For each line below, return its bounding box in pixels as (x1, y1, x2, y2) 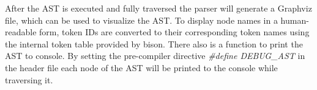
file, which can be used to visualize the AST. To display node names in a (5, 13, 278, 26)
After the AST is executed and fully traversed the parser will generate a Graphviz (5, 2, 312, 14)
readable (5, 26, 37, 38)
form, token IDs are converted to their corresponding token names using (39, 26, 310, 38)
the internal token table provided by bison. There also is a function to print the (5, 37, 303, 50)
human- (280, 13, 309, 26)
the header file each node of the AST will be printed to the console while (5, 61, 278, 74)
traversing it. (5, 73, 53, 86)
